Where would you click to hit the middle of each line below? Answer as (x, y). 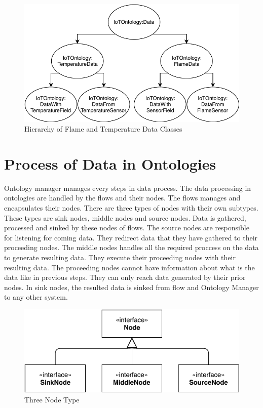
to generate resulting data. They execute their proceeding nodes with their (120, 257)
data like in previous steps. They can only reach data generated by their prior (125, 277)
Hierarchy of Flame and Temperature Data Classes (103, 129)
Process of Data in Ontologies (110, 163)
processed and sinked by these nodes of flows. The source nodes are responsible (127, 228)
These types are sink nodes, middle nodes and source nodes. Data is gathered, (125, 217)
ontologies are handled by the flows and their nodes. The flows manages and (122, 198)
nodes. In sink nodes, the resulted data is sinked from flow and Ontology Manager (131, 287)
